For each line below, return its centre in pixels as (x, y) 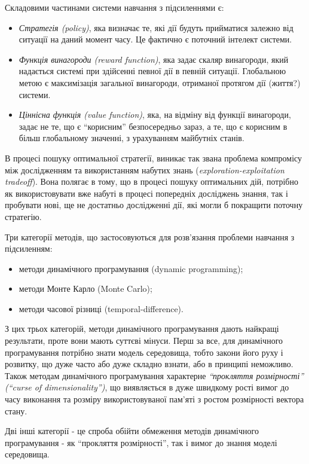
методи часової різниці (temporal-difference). (101, 308)
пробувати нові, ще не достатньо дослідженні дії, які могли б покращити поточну (154, 205)
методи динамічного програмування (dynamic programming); (131, 268)
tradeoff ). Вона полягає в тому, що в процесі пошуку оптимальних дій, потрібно (152, 181)
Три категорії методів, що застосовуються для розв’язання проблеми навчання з (150, 236)
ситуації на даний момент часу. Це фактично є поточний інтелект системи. (155, 39)
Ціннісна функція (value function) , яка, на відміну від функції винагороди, (155, 115)
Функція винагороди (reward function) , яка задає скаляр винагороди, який (154, 59)
